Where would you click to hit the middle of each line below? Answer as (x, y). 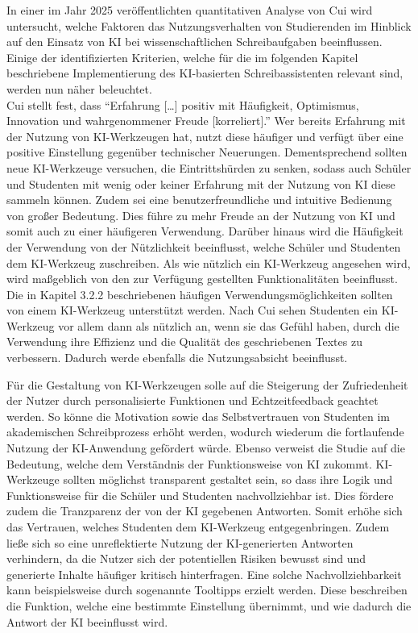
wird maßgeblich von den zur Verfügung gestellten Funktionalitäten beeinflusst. (202, 279)
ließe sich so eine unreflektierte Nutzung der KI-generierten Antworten (180, 542)
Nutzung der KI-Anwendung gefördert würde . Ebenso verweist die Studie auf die (206, 448)
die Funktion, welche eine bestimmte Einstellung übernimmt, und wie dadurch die (209, 605)
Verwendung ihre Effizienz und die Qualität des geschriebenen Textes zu (184, 341)
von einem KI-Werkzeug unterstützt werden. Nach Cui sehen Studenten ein (192, 310)
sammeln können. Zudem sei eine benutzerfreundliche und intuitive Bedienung (199, 200)
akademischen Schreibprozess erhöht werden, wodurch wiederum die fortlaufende (205, 432)
